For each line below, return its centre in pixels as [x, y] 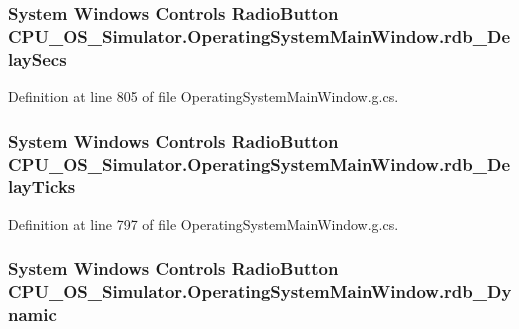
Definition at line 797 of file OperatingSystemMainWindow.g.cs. [203, 223]
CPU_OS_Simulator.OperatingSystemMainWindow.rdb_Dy [260, 291]
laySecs [37, 58]
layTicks [42, 186]
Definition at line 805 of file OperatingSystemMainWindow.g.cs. [203, 96]
